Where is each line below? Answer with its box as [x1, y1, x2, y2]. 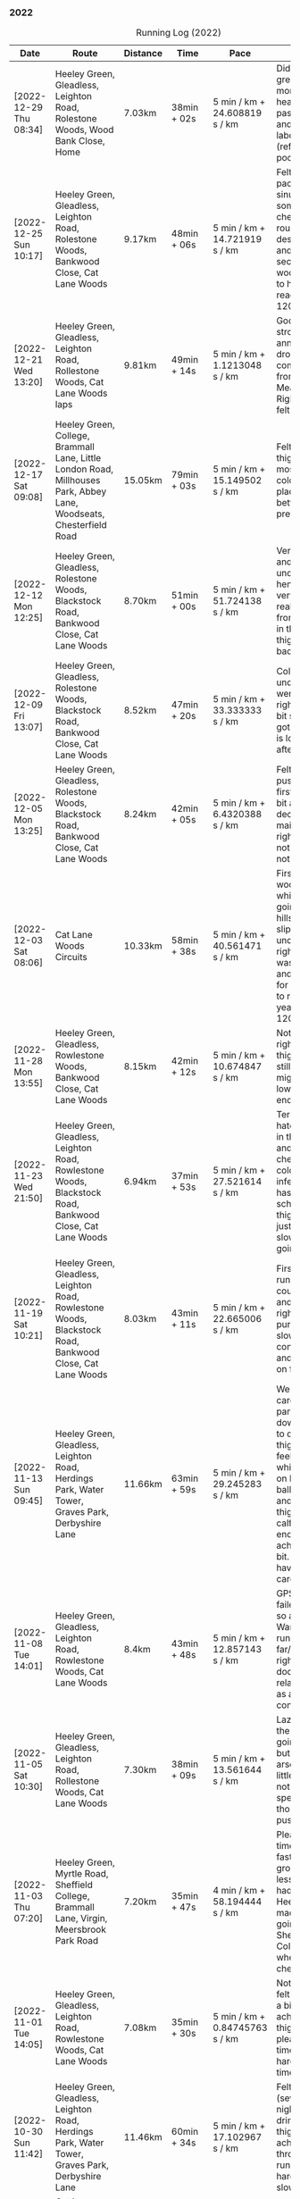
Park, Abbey [54, 485, 107, 497]
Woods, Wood [54, 123, 114, 136]
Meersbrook [54, 1923, 107, 1936]
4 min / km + [212, 1885, 266, 1897]
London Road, [54, 463, 114, 475]
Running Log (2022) [135, 27, 221, 39]
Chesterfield [54, 519, 107, 531]
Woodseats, [54, 507, 105, 520]
